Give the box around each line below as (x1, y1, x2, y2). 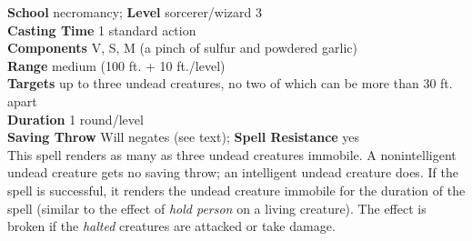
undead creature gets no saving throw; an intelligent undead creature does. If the (7, 163, 458, 182)
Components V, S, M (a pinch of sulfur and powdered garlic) (7, 38, 357, 57)
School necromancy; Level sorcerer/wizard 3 (7, 3, 263, 21)
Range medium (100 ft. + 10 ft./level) (7, 55, 226, 75)
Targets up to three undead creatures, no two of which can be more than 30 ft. (7, 74, 453, 93)
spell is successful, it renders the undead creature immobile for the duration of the (7, 180, 466, 199)
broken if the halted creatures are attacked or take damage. (7, 216, 336, 236)
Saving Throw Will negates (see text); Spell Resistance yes (7, 127, 360, 146)
